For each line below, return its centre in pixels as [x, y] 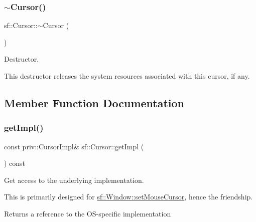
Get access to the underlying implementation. [74, 180]
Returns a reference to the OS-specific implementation [88, 213]
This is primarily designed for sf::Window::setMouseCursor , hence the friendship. [129, 197]
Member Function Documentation [94, 102]
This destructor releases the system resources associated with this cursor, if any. [127, 76]
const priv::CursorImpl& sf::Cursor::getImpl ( [74, 146]
